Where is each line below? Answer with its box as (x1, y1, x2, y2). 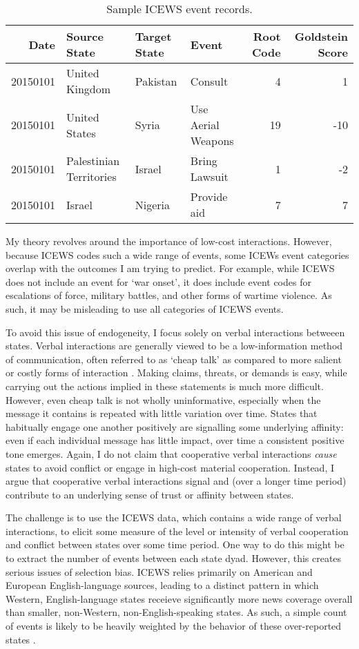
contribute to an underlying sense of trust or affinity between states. (6, 487, 294, 501)
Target (135, 28, 172, 44)
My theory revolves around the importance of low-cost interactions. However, (6, 234, 332, 248)
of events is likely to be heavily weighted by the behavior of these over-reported (6, 619, 342, 633)
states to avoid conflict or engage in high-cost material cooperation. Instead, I (6, 460, 335, 474)
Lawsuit (190, 168, 229, 184)
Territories (66, 168, 117, 184)
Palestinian (66, 153, 120, 168)
